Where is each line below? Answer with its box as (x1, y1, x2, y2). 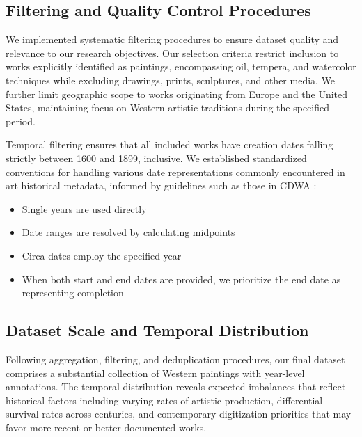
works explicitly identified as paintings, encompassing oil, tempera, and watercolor (6, 59, 356, 74)
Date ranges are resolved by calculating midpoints (22, 225, 235, 239)
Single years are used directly (22, 201, 147, 216)
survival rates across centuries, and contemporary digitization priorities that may (6, 406, 352, 421)
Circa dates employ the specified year (22, 248, 182, 262)
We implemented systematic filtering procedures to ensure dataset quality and (6, 32, 339, 47)
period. (6, 113, 36, 128)
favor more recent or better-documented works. (6, 420, 207, 434)
